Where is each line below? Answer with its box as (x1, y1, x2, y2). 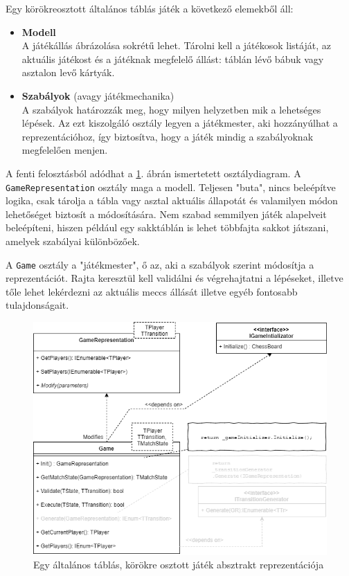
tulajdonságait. (6, 298, 69, 312)
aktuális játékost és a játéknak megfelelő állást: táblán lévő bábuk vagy (21, 51, 324, 66)
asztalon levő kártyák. (21, 65, 115, 80)
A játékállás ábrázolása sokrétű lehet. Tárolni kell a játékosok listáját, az (21, 38, 331, 53)
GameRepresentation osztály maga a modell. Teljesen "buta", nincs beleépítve (6, 179, 336, 194)
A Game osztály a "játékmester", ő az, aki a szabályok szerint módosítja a (6, 257, 314, 271)
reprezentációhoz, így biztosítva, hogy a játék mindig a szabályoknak (21, 129, 314, 143)
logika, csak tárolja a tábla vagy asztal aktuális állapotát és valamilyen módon (6, 193, 338, 208)
